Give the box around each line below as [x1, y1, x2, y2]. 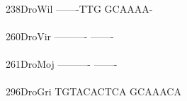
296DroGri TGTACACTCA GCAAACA [6, 84, 181, 99]
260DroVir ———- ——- [6, 28, 114, 43]
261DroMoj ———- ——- [6, 56, 118, 71]
